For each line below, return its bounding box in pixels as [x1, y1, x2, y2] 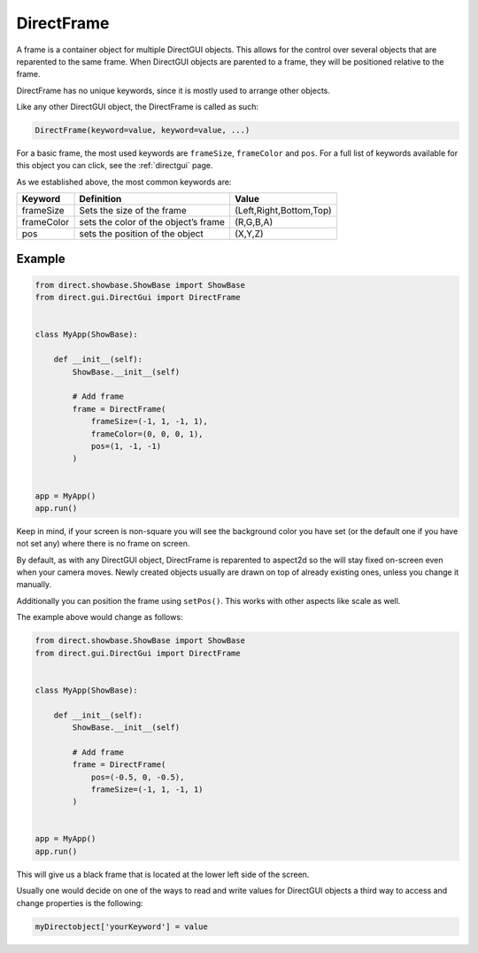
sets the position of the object [79, 228, 204, 240]
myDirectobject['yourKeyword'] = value [35, 921, 208, 932]
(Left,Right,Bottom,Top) [235, 205, 332, 217]
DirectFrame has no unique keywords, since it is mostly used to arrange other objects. [16, 85, 331, 96]
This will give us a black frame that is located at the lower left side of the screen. [16, 869, 310, 879]
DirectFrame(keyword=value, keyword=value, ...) [35, 125, 251, 136]
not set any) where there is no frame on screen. [16, 538, 190, 549]
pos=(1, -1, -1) [90, 441, 162, 451]
